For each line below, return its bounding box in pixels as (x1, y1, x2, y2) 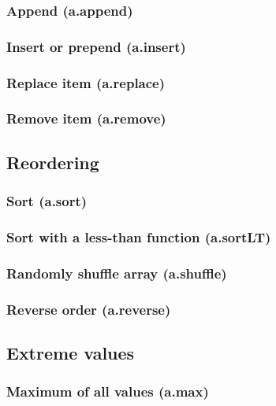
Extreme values (6, 340, 135, 364)
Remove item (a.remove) (6, 109, 166, 128)
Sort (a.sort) (6, 191, 88, 211)
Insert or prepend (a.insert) (6, 36, 186, 56)
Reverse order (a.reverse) (6, 299, 171, 319)
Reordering (6, 149, 99, 174)
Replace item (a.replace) (6, 72, 166, 92)
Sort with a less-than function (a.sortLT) (6, 227, 271, 246)
